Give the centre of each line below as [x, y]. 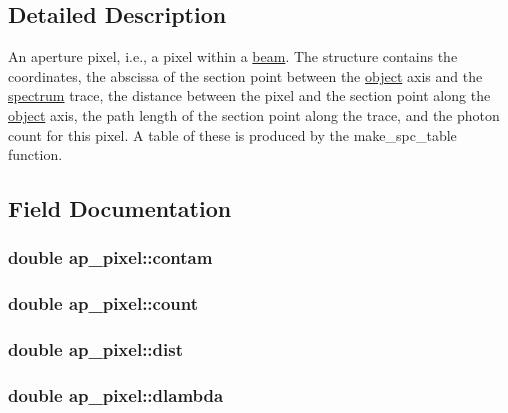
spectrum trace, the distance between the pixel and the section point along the [249, 95]
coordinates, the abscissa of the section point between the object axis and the [245, 75]
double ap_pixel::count [103, 303]
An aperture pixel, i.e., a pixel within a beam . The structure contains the [233, 56]
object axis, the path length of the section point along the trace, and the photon [254, 114]
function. [35, 154]
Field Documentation [120, 208]
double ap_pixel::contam [110, 257]
